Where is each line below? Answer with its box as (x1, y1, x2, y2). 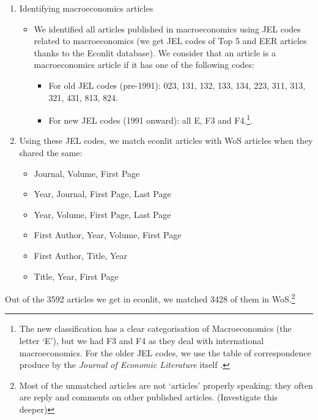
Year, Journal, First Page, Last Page (34, 187, 171, 200)
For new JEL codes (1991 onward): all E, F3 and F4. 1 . (48, 112, 253, 126)
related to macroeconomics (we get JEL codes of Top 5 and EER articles (34, 34, 307, 47)
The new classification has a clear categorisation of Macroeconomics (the (19, 322, 292, 335)
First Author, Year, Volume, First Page (34, 228, 182, 241)
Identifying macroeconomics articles (19, 2, 153, 14)
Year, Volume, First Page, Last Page (34, 208, 171, 220)
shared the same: (19, 146, 83, 159)
